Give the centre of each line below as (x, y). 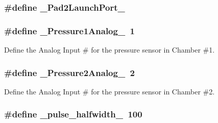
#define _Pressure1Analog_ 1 (69, 30)
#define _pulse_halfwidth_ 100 (73, 114)
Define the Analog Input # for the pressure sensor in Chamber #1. (110, 50)
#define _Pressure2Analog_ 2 (69, 72)
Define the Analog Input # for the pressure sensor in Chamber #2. (110, 91)
